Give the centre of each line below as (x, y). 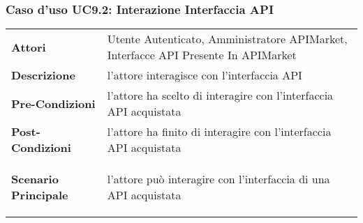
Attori (29, 47)
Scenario (35, 179)
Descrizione (43, 75)
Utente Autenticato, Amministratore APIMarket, (227, 39)
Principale (40, 195)
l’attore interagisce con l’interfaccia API (205, 75)
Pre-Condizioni (53, 103)
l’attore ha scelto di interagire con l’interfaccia (220, 95)
